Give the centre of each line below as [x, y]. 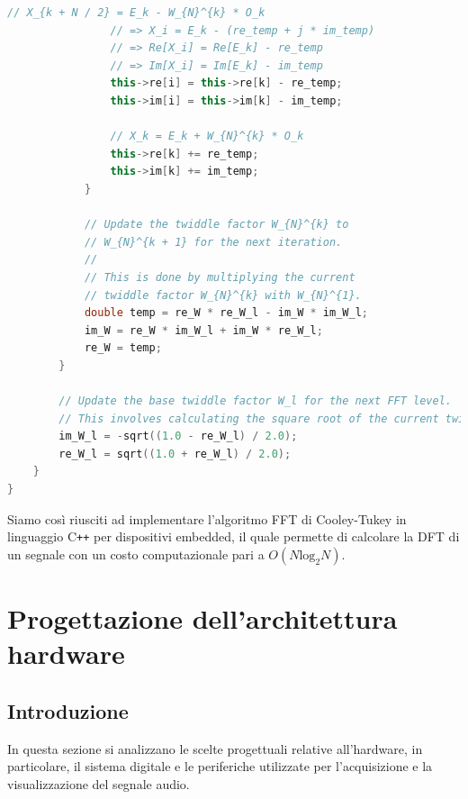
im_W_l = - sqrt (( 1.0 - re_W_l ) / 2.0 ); [178, 436]
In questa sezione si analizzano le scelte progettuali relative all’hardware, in [215, 748]
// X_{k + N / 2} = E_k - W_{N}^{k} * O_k [136, 13]
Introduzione [68, 710]
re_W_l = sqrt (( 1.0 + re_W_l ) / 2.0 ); [175, 454]
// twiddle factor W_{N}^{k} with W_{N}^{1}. [223, 295]
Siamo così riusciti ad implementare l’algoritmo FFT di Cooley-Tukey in [207, 518]
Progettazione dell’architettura [202, 618]
